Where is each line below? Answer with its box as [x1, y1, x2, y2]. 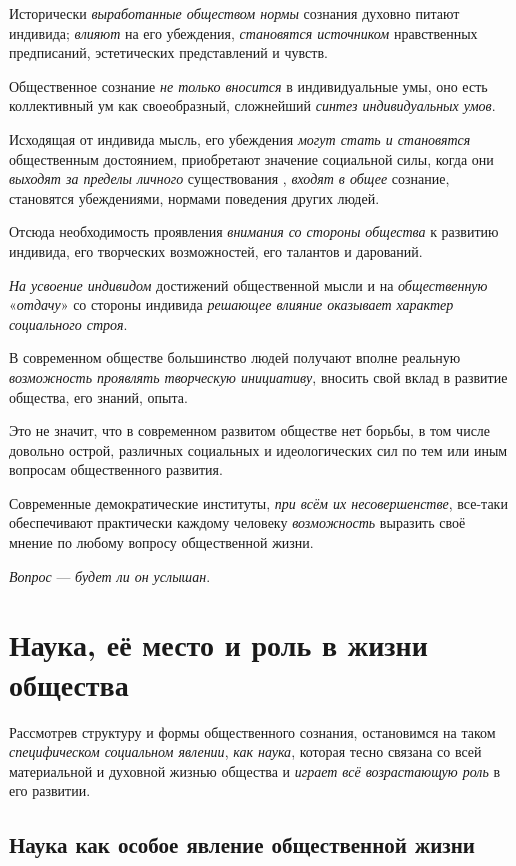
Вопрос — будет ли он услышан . [9, 565, 211, 586]
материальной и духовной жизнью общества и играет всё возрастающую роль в [9, 760, 501, 781]
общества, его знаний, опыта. [9, 386, 188, 407]
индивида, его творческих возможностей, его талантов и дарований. [9, 240, 423, 261]
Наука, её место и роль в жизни [9, 624, 428, 665]
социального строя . [9, 313, 128, 334]
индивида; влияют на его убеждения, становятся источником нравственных [9, 22, 478, 43]
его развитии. [9, 780, 91, 801]
